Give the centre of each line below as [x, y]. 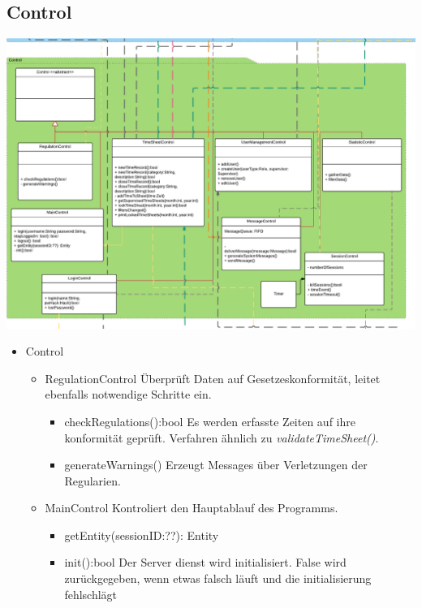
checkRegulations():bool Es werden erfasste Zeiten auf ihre [210, 421]
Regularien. [93, 480]
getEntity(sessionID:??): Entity [142, 535]
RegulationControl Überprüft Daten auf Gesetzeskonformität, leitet [213, 378]
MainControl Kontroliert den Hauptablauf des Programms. [192, 508]
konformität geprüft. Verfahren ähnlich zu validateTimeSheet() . [222, 437]
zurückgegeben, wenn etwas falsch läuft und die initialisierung [218, 578]
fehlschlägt [91, 594]
